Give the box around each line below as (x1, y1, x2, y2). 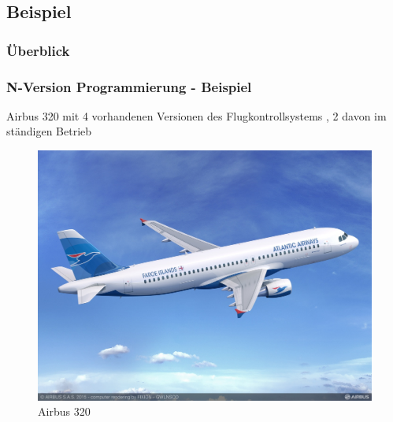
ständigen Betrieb (6, 123, 92, 139)
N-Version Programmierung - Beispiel (6, 76, 252, 96)
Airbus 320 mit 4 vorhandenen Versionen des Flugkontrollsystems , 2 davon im (6, 107, 387, 124)
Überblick (6, 40, 70, 60)
